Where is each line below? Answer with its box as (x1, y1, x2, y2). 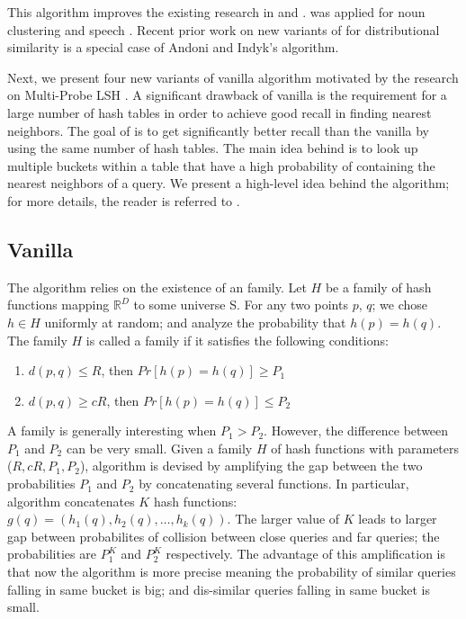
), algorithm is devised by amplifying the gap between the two (79, 456, 423, 475)
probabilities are (7, 544, 96, 563)
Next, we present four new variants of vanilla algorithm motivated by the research (7, 67, 459, 86)
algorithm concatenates (7, 491, 135, 510)
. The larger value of (227, 509, 340, 528)
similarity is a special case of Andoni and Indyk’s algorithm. (7, 38, 339, 57)
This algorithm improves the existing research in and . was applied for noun (7, 3, 426, 21)
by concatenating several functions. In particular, (139, 474, 409, 493)
